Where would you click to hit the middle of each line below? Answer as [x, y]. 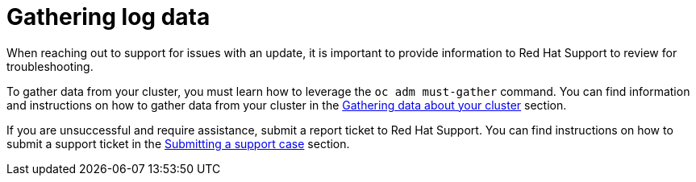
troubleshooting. [50, 66]
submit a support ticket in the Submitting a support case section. [178, 143]
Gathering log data [108, 17]
